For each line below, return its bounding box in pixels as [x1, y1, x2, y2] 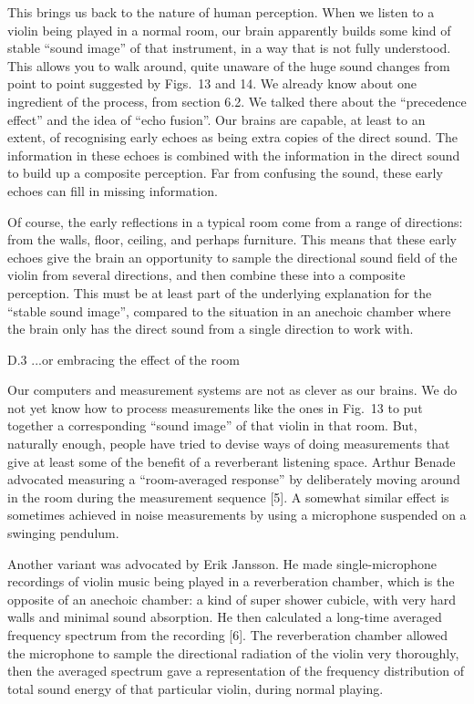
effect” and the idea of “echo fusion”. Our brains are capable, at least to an [7, 109, 426, 129]
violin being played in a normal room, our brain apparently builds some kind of [7, 20, 451, 39]
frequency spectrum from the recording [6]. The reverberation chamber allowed [7, 626, 448, 644]
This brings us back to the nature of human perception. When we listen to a [7, 3, 435, 21]
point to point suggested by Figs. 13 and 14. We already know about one [7, 74, 417, 93]
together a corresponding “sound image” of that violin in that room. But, [7, 416, 417, 435]
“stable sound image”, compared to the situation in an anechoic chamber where [7, 301, 451, 320]
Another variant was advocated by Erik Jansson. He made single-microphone [7, 554, 438, 573]
